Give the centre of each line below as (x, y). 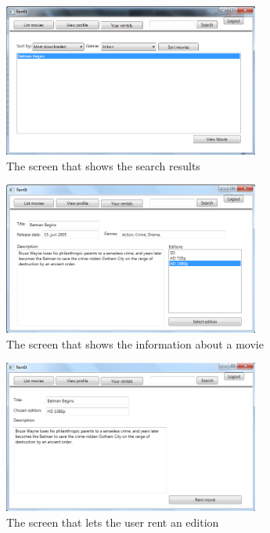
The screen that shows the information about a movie (135, 343)
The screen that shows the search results (103, 165)
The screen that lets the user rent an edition (113, 522)
